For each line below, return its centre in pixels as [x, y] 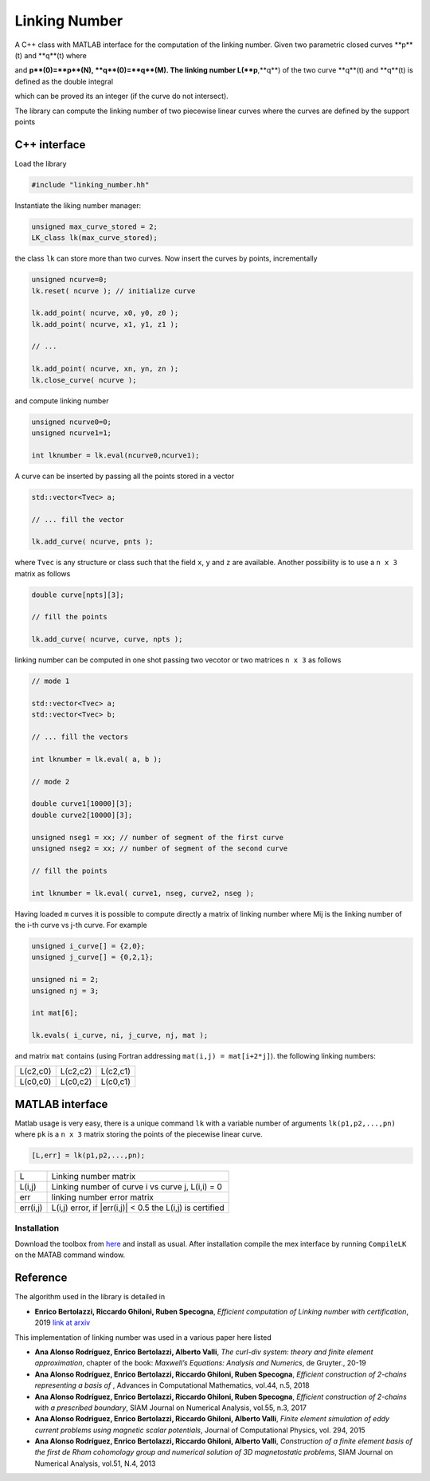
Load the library [41, 163]
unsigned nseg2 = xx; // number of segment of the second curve [160, 849]
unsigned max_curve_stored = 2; [95, 226]
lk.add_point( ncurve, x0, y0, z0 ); [105, 313]
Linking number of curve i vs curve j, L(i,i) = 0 [137, 1187]
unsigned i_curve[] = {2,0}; [88, 946]
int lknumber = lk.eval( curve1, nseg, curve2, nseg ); [143, 893]
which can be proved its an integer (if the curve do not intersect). [121, 96]
